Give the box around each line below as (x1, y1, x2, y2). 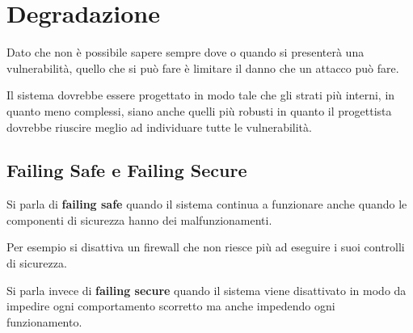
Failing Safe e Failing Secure (6, 158, 247, 183)
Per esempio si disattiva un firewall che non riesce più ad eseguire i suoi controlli (6, 238, 405, 255)
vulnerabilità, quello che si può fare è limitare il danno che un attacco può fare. (6, 59, 399, 76)
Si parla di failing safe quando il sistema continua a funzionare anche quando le (6, 196, 407, 213)
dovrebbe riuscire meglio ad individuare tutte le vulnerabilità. (6, 118, 312, 135)
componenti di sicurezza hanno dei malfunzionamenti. (6, 211, 272, 228)
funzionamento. (6, 313, 82, 330)
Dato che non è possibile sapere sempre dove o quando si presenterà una (6, 44, 365, 61)
